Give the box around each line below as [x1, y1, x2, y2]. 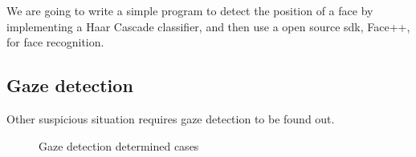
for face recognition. [6, 34, 104, 50]
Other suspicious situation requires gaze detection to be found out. [6, 110, 335, 127]
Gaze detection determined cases [39, 137, 199, 154]
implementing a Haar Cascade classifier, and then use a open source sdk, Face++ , [6, 18, 410, 34]
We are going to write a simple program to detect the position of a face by [6, 2, 373, 18]
